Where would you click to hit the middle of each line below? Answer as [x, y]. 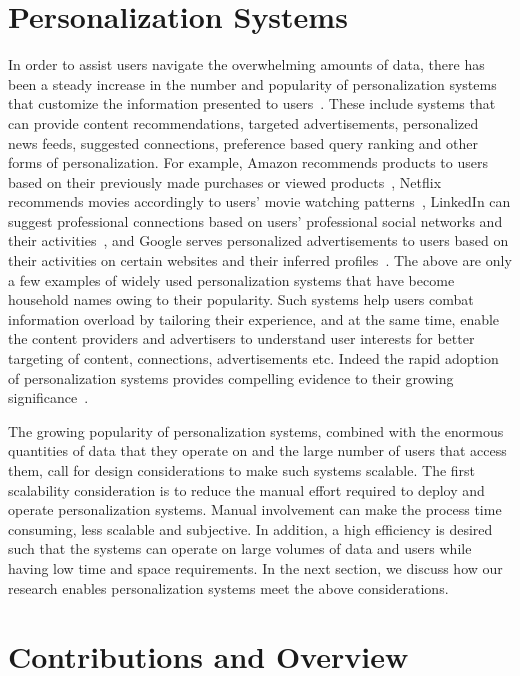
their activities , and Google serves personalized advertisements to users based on [258, 240]
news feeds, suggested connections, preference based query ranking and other [243, 142]
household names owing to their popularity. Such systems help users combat [241, 299]
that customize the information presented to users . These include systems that [252, 103]
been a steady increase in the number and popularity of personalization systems [252, 83]
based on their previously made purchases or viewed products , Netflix [225, 181]
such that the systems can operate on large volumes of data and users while [240, 548]
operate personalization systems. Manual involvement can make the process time [255, 509]
